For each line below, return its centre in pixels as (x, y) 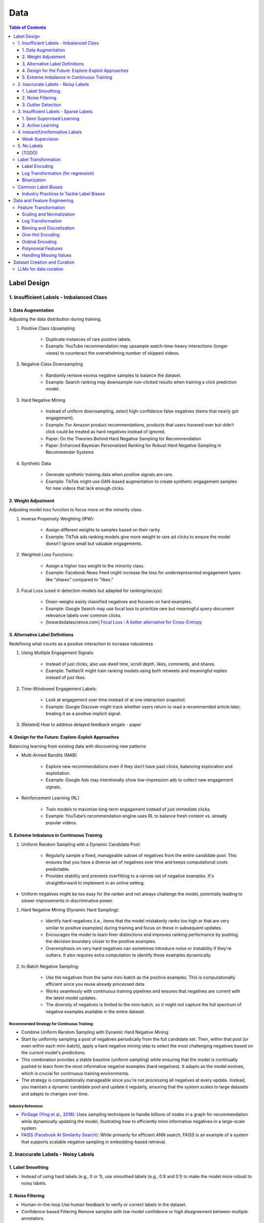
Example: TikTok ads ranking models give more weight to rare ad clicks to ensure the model (138, 537)
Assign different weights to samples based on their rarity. (103, 530)
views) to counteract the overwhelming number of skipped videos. (113, 353)
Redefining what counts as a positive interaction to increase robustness (81, 644)
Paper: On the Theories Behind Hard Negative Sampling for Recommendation (123, 438)
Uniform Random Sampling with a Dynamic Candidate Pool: (81, 844)
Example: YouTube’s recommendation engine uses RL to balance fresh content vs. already (136, 816)
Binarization (34, 180)
